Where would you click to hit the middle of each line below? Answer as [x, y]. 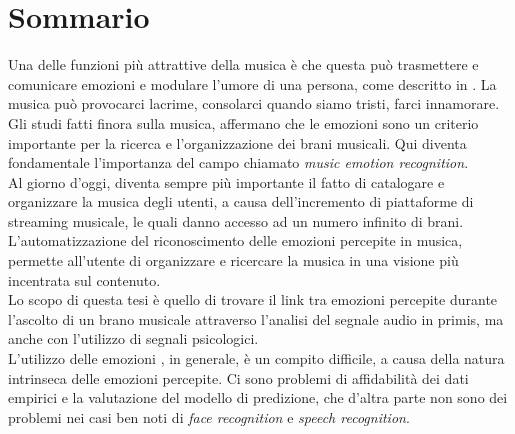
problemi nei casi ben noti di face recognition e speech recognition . [209, 416]
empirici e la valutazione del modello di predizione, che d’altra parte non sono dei [258, 397]
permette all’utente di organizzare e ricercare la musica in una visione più [233, 260]
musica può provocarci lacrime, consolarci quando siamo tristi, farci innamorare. [254, 103]
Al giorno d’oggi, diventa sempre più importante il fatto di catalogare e [226, 181]
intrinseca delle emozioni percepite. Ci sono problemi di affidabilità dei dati [238, 377]
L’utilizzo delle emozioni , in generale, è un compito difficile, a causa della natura [256, 358]
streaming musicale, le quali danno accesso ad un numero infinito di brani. [236, 220]
